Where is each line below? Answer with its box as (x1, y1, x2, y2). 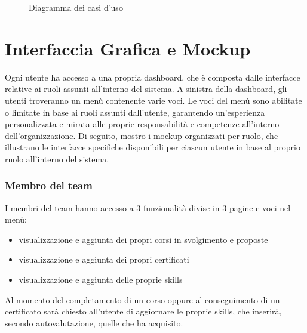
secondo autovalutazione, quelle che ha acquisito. (5, 316, 183, 329)
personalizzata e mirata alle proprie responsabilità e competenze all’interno (5, 118, 280, 130)
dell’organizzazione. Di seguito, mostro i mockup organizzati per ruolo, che (5, 129, 278, 141)
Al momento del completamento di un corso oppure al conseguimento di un (5, 293, 280, 306)
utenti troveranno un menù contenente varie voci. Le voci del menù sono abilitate (5, 94, 302, 106)
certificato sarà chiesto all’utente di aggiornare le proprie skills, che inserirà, (5, 305, 282, 317)
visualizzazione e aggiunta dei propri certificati (19, 253, 189, 266)
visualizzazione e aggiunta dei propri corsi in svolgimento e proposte (19, 233, 268, 245)
